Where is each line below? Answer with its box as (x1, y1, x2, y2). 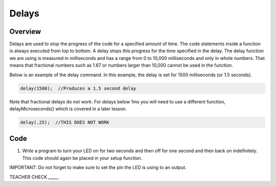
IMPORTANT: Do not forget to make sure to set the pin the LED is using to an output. (9, 164, 187, 171)
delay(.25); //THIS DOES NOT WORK (20, 119, 109, 125)
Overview (9, 27, 41, 36)
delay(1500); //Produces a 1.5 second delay (20, 85, 136, 91)
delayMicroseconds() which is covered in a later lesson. (9, 106, 127, 112)
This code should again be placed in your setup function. (22, 155, 143, 161)
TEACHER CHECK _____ (9, 174, 59, 180)
